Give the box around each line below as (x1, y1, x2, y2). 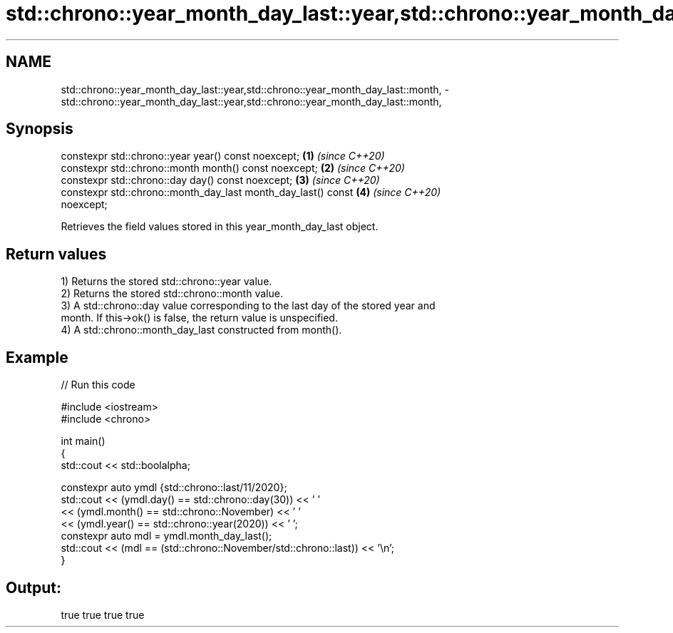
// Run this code (61, 379, 135, 391)
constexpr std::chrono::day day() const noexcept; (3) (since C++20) (61, 174, 380, 187)
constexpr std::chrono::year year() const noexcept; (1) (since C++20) (61, 150, 385, 163)
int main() (61, 435, 106, 448)
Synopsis (6, 120, 73, 138)
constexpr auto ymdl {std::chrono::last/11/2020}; (61, 481, 287, 494)
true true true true (61, 608, 145, 621)
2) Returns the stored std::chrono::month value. (61, 287, 283, 300)
